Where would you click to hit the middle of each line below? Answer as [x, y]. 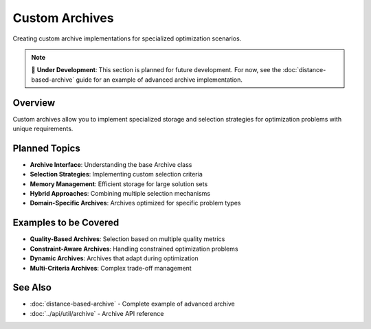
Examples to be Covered [66, 223]
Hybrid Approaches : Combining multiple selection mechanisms [120, 194]
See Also [32, 287]
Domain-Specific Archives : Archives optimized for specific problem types [135, 203]
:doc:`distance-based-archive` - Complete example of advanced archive [132, 304]
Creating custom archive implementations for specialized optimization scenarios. [127, 38]
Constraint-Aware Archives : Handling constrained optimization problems [134, 249]
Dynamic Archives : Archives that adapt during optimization [114, 258]
